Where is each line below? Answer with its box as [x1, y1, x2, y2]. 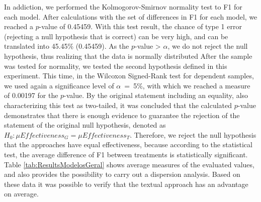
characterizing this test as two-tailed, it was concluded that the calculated [4, 99, 232, 110]
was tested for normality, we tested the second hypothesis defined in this [4, 60, 227, 71]
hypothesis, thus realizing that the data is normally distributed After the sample [4, 50, 252, 61]
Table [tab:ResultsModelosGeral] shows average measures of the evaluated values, [4, 159, 254, 169]
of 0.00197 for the [4, 90, 58, 100]
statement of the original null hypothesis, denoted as [4, 120, 166, 130]
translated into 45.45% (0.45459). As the [4, 41, 129, 51]
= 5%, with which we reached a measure [124, 80, 250, 90]
